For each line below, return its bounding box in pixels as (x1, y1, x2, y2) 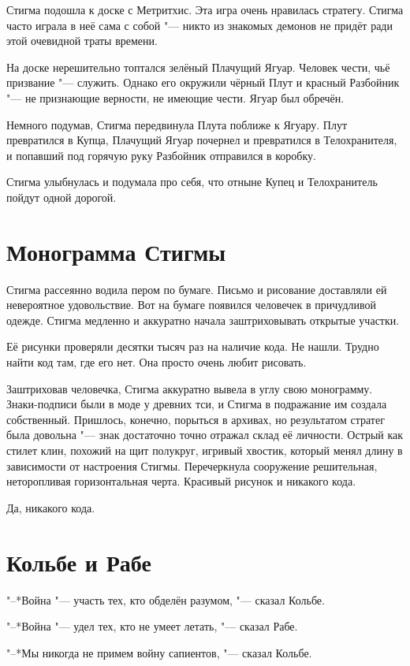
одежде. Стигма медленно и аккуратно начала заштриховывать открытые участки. (6, 311, 400, 328)
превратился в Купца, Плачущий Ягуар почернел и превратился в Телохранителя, (6, 132, 397, 148)
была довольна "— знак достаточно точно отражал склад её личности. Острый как (6, 426, 404, 443)
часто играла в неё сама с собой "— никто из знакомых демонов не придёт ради (6, 17, 393, 33)
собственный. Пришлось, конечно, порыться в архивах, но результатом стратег (6, 411, 385, 427)
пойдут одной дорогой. (6, 188, 117, 205)
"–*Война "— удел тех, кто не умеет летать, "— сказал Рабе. (6, 618, 298, 634)
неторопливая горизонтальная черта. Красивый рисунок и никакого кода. (6, 473, 356, 489)
